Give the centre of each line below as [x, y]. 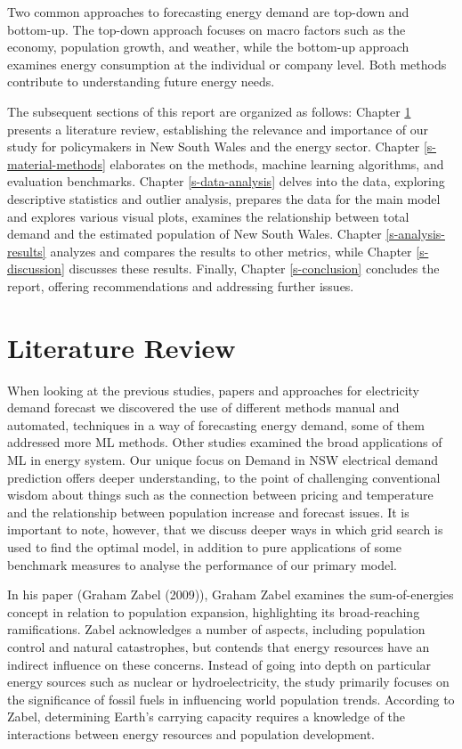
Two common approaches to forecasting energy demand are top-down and [208, 12]
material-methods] [57, 163]
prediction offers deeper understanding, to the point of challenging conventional [224, 477]
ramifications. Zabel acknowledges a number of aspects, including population [216, 629]
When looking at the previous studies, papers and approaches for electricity [213, 390]
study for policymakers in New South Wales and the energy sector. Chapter [214, 147]
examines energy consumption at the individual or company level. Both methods [227, 64]
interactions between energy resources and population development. [191, 733]
